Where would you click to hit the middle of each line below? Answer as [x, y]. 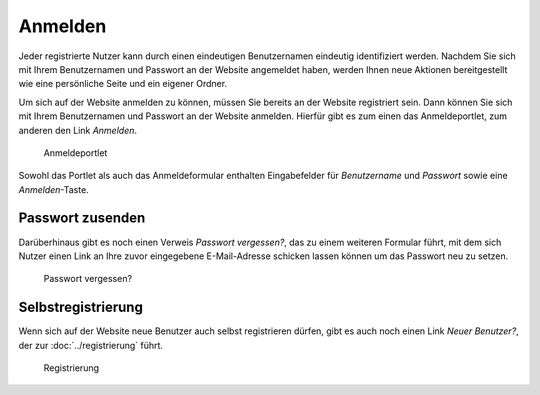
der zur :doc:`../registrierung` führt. [91, 345]
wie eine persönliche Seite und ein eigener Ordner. [123, 84]
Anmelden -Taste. [53, 189]
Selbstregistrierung [81, 307]
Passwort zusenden [82, 218]
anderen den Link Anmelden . [78, 130]
